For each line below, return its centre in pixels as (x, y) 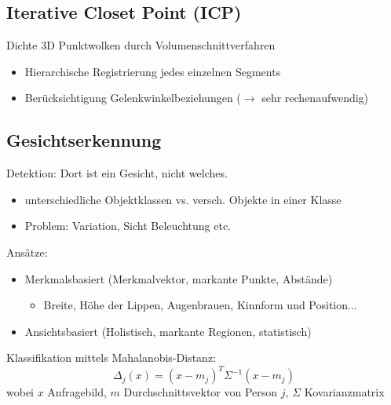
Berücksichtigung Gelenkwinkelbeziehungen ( (133, 98)
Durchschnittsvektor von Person (201, 392)
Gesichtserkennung (84, 140)
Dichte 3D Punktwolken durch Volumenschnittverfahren (141, 45)
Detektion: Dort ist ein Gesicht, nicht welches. (117, 173)
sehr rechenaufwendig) (315, 98)
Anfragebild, (77, 392)
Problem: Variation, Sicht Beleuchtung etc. (128, 226)
